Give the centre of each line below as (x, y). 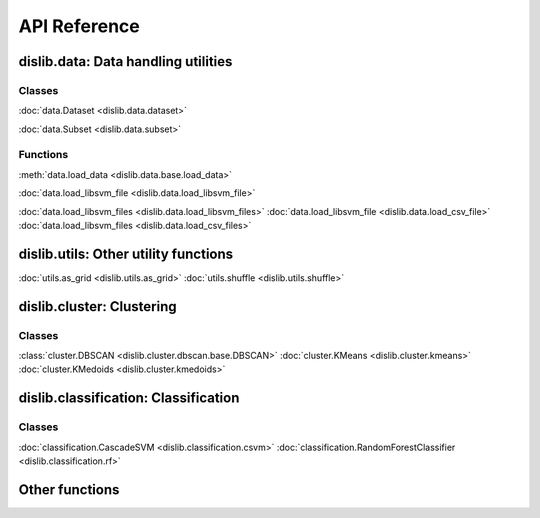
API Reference (79, 26)
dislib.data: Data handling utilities (125, 61)
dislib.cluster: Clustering (97, 306)
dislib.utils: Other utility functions (126, 253)
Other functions (69, 489)
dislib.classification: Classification (129, 398)
